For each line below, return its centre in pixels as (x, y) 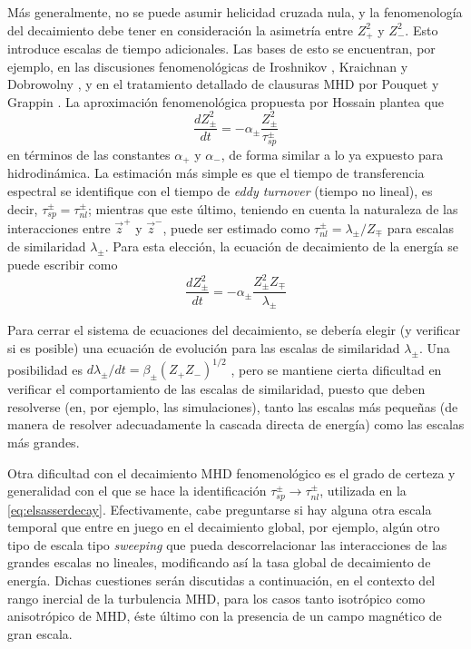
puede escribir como (63, 264)
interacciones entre (59, 227)
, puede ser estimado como (236, 227)
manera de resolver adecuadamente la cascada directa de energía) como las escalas (236, 424)
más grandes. (44, 442)
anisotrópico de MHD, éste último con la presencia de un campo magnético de (225, 616)
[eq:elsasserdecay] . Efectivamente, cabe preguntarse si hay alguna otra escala (220, 509)
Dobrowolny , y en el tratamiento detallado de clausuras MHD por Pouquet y (223, 84)
